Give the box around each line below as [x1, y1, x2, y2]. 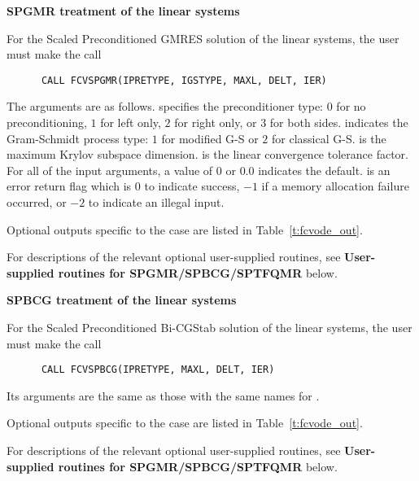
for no [336, 98, 366, 115]
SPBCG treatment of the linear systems [7, 291, 237, 308]
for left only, [100, 114, 161, 131]
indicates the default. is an [258, 161, 391, 178]
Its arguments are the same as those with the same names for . [7, 387, 320, 404]
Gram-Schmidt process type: [7, 129, 149, 146]
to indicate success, [144, 177, 240, 195]
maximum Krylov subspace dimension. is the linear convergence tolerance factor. [7, 146, 408, 163]
